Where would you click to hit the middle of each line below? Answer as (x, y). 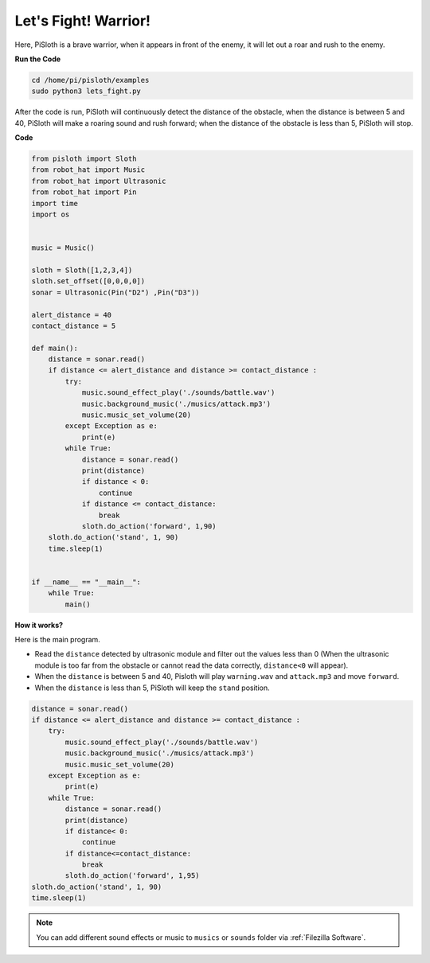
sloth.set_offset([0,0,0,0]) (88, 281)
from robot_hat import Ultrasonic (99, 181)
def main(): (55, 348)
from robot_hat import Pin (84, 192)
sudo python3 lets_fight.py (86, 91)
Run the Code (38, 59)
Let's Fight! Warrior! (83, 21)
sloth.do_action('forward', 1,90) (149, 526)
